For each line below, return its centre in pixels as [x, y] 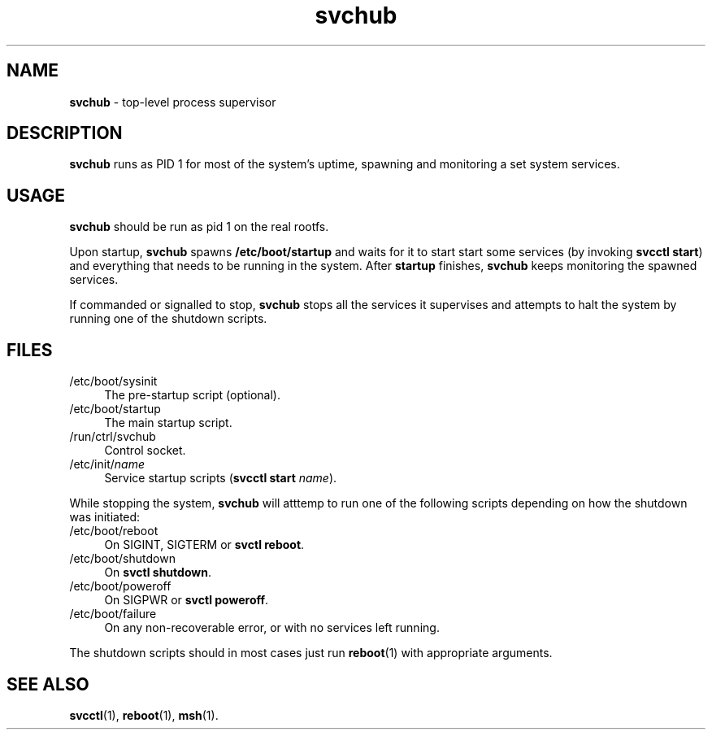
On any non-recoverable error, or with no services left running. [272, 628]
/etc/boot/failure [113, 614]
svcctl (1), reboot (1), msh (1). [144, 715]
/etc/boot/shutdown [122, 559]
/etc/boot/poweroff [120, 586]
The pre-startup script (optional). [192, 395]
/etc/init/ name [107, 464]
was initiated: [105, 517]
